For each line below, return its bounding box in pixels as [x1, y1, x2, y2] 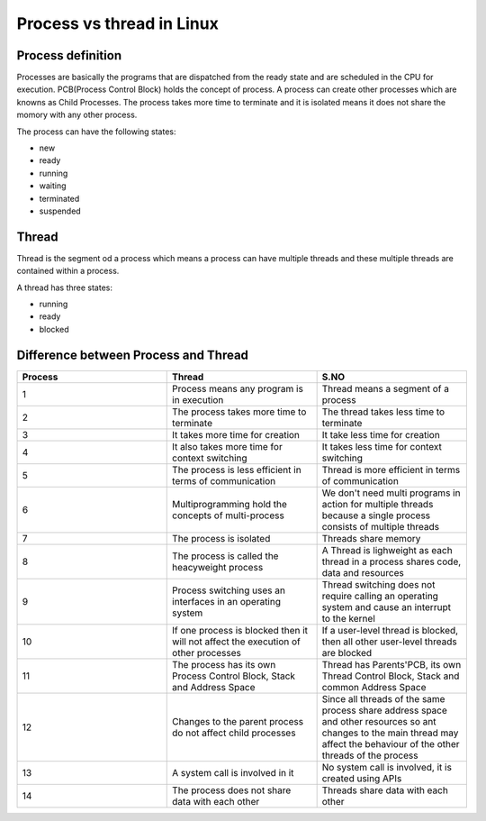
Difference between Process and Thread [16, 347, 249, 362]
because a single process [321, 509, 431, 522]
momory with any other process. [16, 109, 138, 121]
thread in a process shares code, [321, 555, 462, 568]
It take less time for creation [321, 428, 440, 441]
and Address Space [172, 680, 256, 693]
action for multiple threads [321, 497, 434, 510]
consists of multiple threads [321, 520, 440, 533]
